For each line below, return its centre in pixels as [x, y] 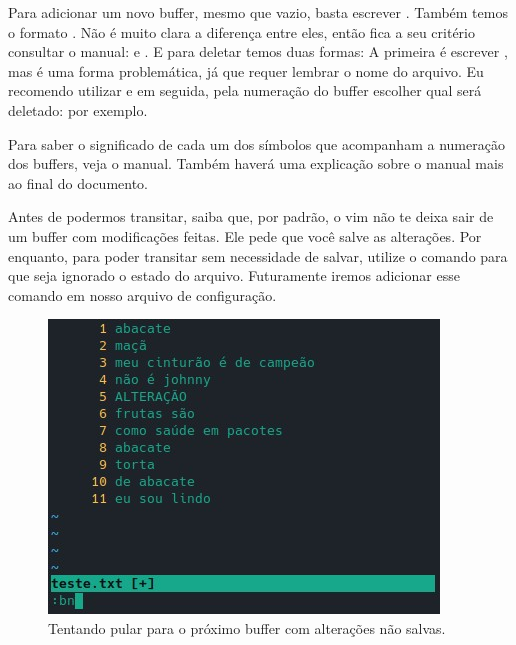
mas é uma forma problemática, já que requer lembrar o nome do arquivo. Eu [246, 70]
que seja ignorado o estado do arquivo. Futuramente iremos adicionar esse [234, 275]
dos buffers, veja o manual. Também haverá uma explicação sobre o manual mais [256, 163]
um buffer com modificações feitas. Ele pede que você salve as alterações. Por [245, 235]
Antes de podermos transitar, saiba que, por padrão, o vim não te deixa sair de [251, 216]
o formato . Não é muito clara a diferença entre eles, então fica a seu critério [241, 31]
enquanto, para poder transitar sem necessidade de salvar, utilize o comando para [258, 255]
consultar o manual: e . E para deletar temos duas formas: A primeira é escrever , [258, 51]
